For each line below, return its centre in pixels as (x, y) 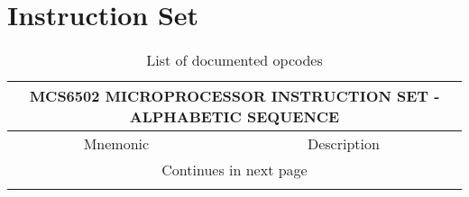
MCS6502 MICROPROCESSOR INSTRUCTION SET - (234, 96)
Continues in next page (234, 170)
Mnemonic (116, 144)
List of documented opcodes (234, 60)
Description (343, 144)
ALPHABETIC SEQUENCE (234, 117)
